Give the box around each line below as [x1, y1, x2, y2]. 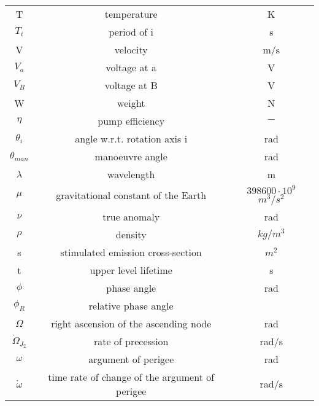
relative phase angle [88, 298, 174, 313]
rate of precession [93, 334, 169, 348]
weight [117, 96, 145, 110]
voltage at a [106, 60, 157, 74]
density [115, 227, 147, 241]
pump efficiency [98, 114, 165, 128]
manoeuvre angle [94, 149, 167, 163]
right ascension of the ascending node [51, 316, 212, 330]
